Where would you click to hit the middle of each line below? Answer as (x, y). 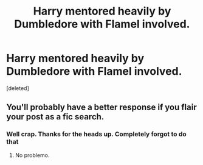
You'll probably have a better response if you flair (101, 107)
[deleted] (18, 88)
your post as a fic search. (55, 117)
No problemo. (32, 155)
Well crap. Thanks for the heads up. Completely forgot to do (96, 134)
